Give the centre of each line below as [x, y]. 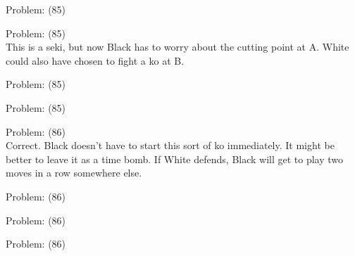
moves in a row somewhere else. [74, 173]
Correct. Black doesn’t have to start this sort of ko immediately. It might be [170, 145]
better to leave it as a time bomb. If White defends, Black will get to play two [175, 159]
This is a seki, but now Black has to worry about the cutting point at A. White [177, 47]
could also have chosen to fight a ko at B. [95, 60]
